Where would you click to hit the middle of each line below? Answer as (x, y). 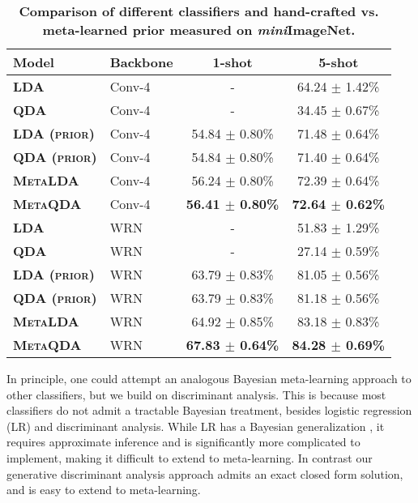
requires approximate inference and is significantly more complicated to (183, 442)
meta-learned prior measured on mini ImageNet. (199, 30)
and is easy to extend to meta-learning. (104, 490)
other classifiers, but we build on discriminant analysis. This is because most (196, 394)
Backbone (141, 62)
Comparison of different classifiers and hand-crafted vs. (199, 11)
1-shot (232, 62)
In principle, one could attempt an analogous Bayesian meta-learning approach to (209, 378)
